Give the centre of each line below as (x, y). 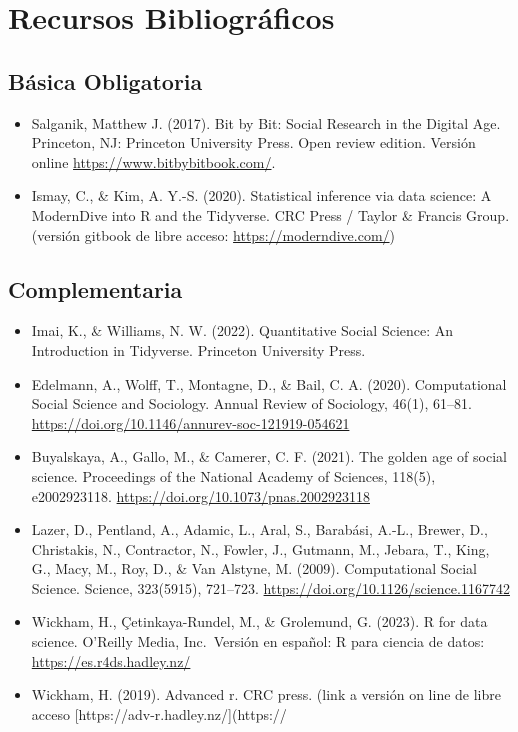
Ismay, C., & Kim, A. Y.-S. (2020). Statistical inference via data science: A (261, 195)
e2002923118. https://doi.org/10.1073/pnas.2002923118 (200, 495)
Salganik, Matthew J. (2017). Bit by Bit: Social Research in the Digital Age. (266, 122)
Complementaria (95, 288)
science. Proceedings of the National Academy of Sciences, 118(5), (233, 475)
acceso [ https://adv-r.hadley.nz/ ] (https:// (159, 713)
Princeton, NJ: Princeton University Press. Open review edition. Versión (253, 142)
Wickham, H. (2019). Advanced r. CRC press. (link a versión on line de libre (266, 694)
